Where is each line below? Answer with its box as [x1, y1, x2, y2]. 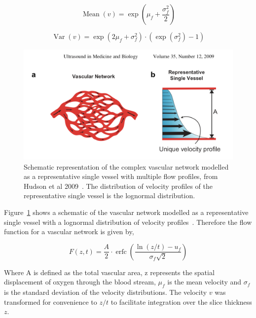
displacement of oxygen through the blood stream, [4, 277, 156, 287]
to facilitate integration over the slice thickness [110, 296, 252, 307]
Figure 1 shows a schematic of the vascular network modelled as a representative [4, 207, 249, 217]
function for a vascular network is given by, [4, 226, 134, 237]
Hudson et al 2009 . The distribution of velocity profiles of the [24, 180, 213, 191]
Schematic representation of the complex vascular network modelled [24, 161, 229, 172]
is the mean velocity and [167, 277, 242, 287]
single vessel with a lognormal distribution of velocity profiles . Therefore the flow [4, 216, 252, 227]
